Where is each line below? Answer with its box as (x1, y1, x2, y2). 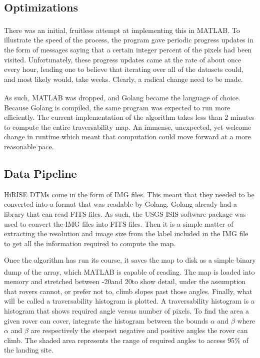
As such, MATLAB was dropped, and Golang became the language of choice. (4, 92, 240, 103)
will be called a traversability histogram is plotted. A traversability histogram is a (4, 296, 254, 306)
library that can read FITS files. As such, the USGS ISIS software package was (4, 209, 246, 219)
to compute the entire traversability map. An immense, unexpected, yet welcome (4, 121, 251, 132)
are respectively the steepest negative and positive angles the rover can (30, 325, 248, 336)
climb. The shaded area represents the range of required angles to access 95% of (4, 335, 248, 345)
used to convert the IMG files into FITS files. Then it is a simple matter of (4, 218, 233, 229)
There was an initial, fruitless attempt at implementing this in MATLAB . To (4, 24, 240, 35)
